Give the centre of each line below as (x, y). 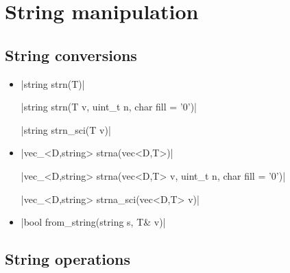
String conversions (71, 55)
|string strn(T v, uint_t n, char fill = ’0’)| (109, 107)
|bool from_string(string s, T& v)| (93, 222)
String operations (68, 259)
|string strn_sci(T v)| (66, 129)
